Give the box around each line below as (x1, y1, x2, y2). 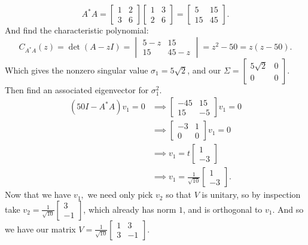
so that (166, 188, 192, 201)
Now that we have (5, 188, 71, 201)
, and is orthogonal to (182, 203, 263, 215)
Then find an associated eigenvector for (5, 83, 149, 96)
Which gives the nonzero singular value (5, 63, 148, 76)
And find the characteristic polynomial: (5, 24, 149, 36)
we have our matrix (5, 222, 76, 235)
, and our (187, 63, 221, 76)
